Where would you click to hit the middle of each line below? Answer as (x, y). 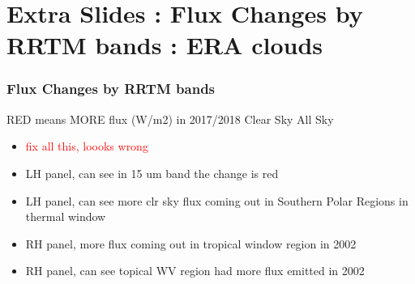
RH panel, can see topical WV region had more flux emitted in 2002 (195, 271)
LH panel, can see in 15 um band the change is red (152, 173)
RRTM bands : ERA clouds (165, 45)
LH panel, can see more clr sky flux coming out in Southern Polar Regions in (217, 200)
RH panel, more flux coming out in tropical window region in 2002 (191, 243)
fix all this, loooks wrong (87, 146)
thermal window (66, 216)
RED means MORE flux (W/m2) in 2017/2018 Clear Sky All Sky (170, 119)
